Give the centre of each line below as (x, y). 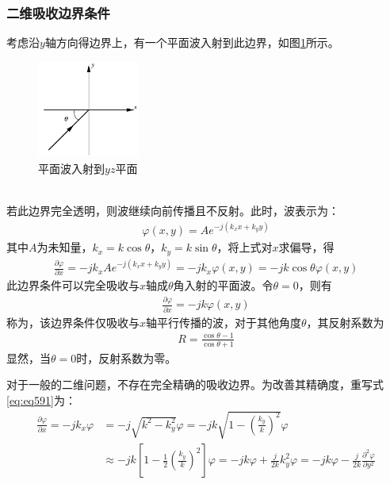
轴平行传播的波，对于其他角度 (224, 322)
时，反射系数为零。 (126, 357)
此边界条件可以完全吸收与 (73, 285)
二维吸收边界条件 (58, 12)
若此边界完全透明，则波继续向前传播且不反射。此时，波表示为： (173, 211)
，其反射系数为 (345, 322)
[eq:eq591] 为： (41, 399)
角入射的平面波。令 (223, 285)
